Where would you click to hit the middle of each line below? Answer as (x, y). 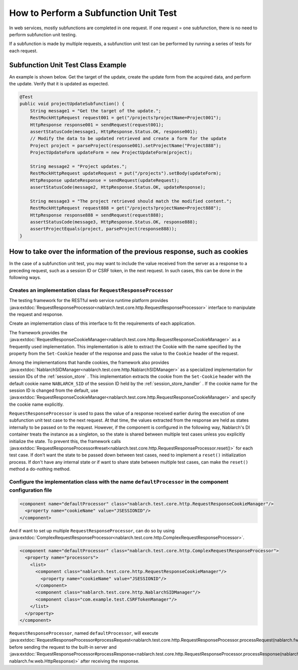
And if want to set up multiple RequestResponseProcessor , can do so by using (92, 530)
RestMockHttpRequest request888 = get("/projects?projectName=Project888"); (126, 208)
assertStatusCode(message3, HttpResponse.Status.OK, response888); (114, 222)
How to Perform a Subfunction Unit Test (93, 13)
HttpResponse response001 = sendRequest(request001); (97, 125)
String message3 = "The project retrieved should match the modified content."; (131, 201)
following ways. (25, 278)
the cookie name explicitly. (37, 404)
